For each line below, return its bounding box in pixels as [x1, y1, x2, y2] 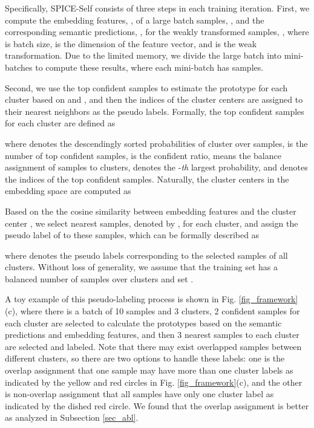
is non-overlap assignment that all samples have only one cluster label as [5, 387, 274, 400]
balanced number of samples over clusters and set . [5, 272, 194, 285]
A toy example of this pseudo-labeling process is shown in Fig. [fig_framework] [5, 293, 298, 305]
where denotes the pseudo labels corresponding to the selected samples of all [5, 248, 288, 261]
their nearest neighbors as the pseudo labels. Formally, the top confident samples [5, 105, 304, 117]
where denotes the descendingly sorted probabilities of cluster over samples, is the [5, 137, 308, 149]
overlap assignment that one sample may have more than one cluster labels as [5, 364, 293, 377]
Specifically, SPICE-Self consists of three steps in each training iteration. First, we [5, 2, 310, 14]
